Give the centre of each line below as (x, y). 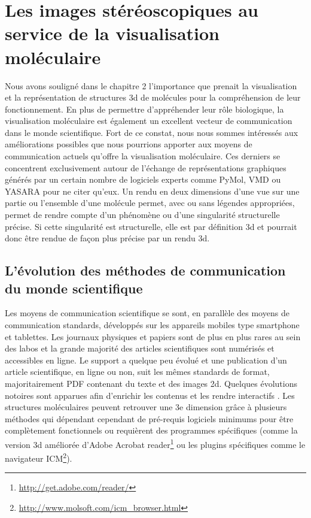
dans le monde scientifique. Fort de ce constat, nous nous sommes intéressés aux (152, 132)
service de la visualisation (112, 33)
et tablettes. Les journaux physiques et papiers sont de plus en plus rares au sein (153, 336)
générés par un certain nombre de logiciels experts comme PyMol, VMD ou (143, 179)
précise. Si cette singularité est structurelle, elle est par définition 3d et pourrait (151, 226)
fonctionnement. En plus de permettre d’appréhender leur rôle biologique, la (144, 109)
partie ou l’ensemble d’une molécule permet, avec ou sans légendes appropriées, (150, 203)
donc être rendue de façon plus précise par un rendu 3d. (107, 238)
